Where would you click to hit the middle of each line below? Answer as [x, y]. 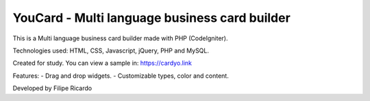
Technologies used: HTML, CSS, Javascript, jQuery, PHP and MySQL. [111, 50]
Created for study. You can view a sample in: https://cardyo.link [102, 63]
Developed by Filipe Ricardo [52, 88]
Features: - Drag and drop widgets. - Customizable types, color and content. [121, 76]
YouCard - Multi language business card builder [151, 18]
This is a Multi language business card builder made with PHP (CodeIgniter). [120, 38]
